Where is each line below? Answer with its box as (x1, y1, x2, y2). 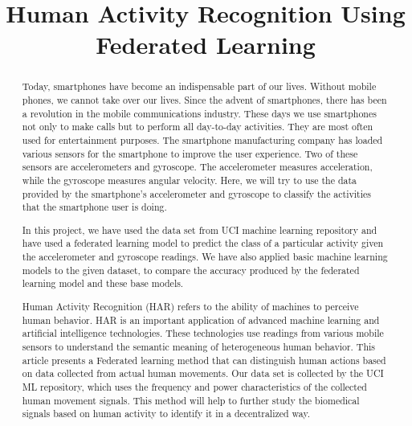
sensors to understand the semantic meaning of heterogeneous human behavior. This (22, 339, 376, 353)
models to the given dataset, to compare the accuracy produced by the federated (22, 263, 360, 276)
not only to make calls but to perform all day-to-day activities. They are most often (22, 120, 373, 133)
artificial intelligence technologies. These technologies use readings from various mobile (22, 326, 384, 340)
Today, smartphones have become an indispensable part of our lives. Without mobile (22, 80, 377, 93)
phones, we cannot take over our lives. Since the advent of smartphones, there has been (22, 93, 387, 107)
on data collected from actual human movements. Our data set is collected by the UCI (22, 367, 384, 380)
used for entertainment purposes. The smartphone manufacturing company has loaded (22, 133, 383, 146)
